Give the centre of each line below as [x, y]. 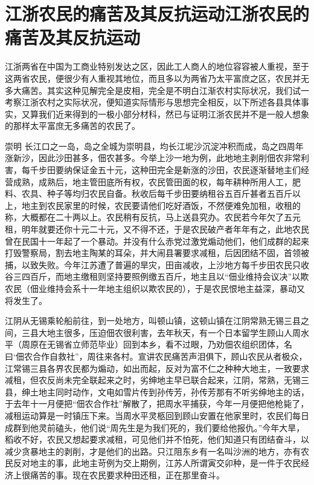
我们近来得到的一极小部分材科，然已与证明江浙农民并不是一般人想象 [174, 114]
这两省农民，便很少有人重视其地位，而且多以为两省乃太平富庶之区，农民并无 [157, 78]
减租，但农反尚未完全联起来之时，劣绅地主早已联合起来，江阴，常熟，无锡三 [157, 380]
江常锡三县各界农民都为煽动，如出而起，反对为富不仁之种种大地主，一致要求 [157, 368]
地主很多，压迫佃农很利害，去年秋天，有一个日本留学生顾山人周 [174, 332]
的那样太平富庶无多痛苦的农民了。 [72, 126]
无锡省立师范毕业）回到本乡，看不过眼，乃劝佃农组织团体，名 [169, 344]
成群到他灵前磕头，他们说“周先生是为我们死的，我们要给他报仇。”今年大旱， [155, 427]
